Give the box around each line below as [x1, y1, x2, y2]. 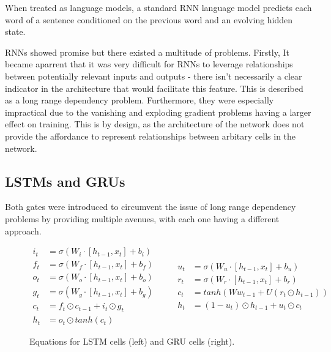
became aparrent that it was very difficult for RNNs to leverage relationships [5, 58, 293, 70]
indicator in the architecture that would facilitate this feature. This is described [5, 81, 303, 94]
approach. [5, 224, 42, 237]
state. [5, 25, 26, 38]
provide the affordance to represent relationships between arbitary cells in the [5, 129, 296, 142]
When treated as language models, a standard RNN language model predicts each [5, 1, 312, 13]
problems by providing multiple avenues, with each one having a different [5, 212, 280, 225]
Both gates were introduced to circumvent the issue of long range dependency [5, 200, 296, 213]
